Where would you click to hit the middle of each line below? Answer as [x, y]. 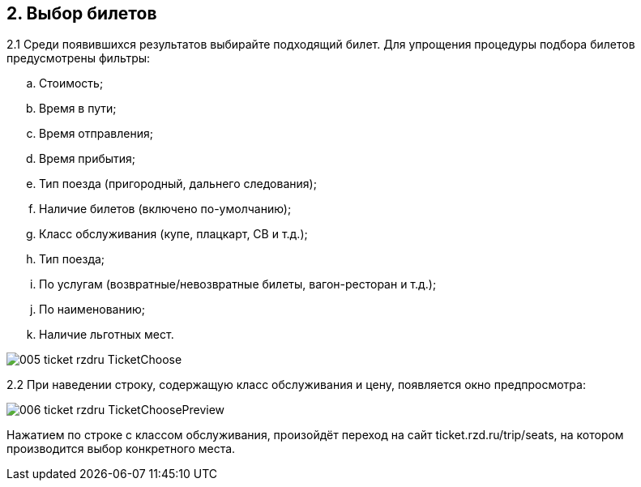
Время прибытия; [88, 159]
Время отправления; [96, 134]
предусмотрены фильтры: [79, 58]
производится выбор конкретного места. [121, 449]
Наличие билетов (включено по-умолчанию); [165, 209]
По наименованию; [92, 310]
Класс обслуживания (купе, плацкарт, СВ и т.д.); [173, 234]
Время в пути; [78, 109]
